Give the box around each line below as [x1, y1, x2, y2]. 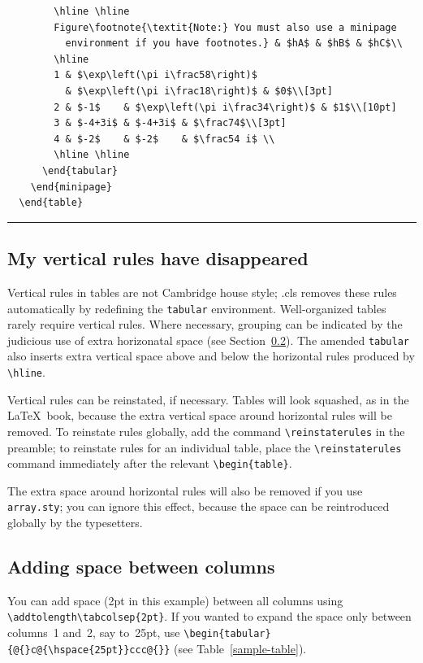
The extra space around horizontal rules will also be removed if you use [7, 482, 363, 499]
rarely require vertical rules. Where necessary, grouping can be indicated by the [7, 316, 403, 333]
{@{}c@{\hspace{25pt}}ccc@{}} [7, 643, 170, 656]
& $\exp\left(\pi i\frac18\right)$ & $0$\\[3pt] [65, 85, 333, 97]
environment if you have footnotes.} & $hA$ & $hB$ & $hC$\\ [65, 37, 403, 50]
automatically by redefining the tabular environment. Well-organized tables [7, 299, 386, 316]
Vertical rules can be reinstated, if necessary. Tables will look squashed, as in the [7, 390, 409, 408]
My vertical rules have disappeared [7, 246, 309, 271]
